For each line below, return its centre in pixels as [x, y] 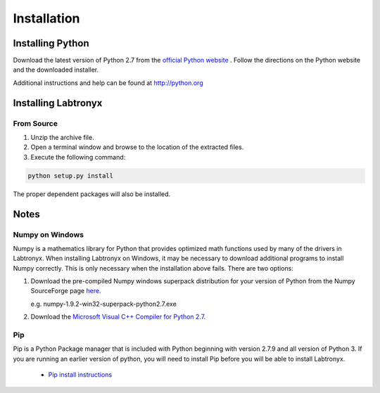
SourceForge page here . [66, 291]
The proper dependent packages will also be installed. [92, 194]
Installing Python [51, 43]
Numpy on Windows [49, 234]
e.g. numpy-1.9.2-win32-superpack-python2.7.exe [104, 304]
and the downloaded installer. [56, 70]
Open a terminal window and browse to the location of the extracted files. [137, 147]
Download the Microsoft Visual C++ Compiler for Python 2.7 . [118, 317]
